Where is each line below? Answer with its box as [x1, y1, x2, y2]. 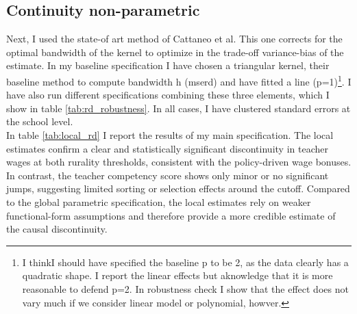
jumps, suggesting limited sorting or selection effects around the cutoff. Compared [6, 181, 350, 196]
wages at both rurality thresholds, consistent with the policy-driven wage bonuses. [6, 155, 352, 169]
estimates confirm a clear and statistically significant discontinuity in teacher [6, 141, 328, 155]
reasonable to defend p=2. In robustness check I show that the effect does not [22, 281, 349, 296]
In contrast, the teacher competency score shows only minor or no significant [6, 168, 329, 182]
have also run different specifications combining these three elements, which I [6, 88, 330, 102]
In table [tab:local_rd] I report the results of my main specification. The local [6, 128, 334, 142]
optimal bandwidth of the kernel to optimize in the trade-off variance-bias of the [6, 44, 344, 59]
